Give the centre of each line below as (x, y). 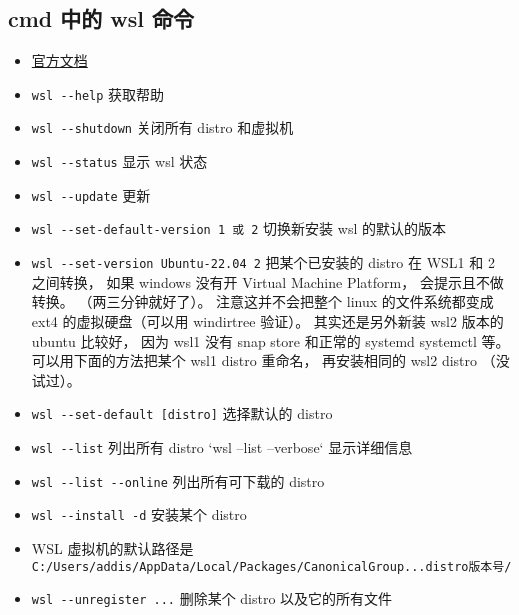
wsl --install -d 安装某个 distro (139, 514)
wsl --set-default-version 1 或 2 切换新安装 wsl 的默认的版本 (238, 228)
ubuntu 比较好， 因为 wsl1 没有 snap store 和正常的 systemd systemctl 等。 (270, 340)
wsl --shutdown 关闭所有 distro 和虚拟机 (162, 127)
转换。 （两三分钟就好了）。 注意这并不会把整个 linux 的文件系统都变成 (262, 301)
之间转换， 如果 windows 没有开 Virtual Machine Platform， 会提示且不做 (267, 281)
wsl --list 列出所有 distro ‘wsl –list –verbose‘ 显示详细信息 (222, 446)
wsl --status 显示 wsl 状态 (119, 161)
